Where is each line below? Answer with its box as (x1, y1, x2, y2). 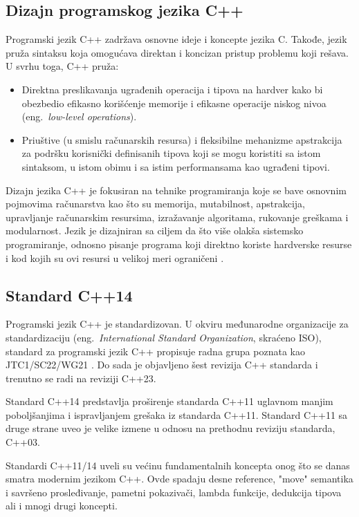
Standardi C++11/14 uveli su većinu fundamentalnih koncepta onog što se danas (6, 458, 350, 472)
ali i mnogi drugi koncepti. (6, 498, 118, 513)
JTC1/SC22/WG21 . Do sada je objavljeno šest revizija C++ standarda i (6, 357, 318, 372)
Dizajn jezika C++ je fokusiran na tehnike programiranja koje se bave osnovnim (6, 182, 347, 197)
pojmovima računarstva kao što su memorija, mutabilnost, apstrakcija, (6, 196, 306, 211)
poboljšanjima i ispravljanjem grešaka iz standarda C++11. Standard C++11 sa (6, 407, 348, 422)
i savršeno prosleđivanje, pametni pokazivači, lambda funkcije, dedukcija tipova (6, 485, 342, 499)
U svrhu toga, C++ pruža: (6, 59, 119, 73)
